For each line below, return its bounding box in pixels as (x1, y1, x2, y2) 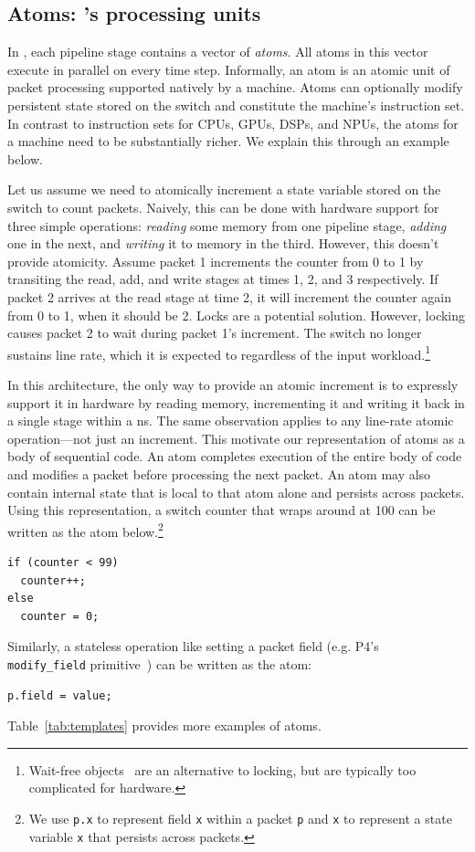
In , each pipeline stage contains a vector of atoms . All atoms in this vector (7, 42, 428, 61)
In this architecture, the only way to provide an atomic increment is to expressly (7, 374, 459, 394)
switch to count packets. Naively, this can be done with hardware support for (7, 197, 439, 216)
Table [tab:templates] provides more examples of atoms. (7, 716, 322, 735)
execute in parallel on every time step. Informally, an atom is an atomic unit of (7, 59, 450, 79)
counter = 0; (20, 609, 100, 623)
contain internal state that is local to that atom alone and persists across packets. (7, 482, 465, 501)
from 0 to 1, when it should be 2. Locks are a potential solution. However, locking (7, 305, 466, 324)
